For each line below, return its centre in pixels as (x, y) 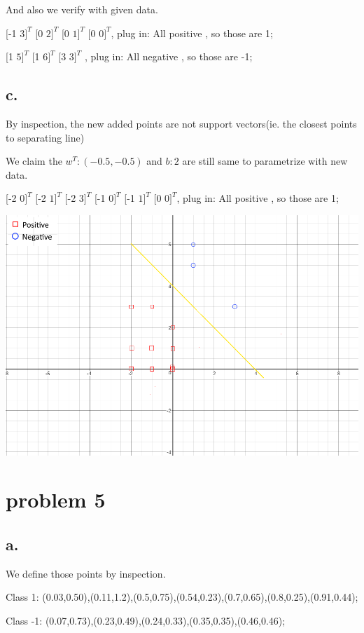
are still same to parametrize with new (265, 161)
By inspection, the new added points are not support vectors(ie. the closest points (181, 123)
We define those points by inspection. (86, 573)
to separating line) (45, 137)
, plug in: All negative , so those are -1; (168, 56)
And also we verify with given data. (82, 9)
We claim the (34, 161)
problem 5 (56, 499)
